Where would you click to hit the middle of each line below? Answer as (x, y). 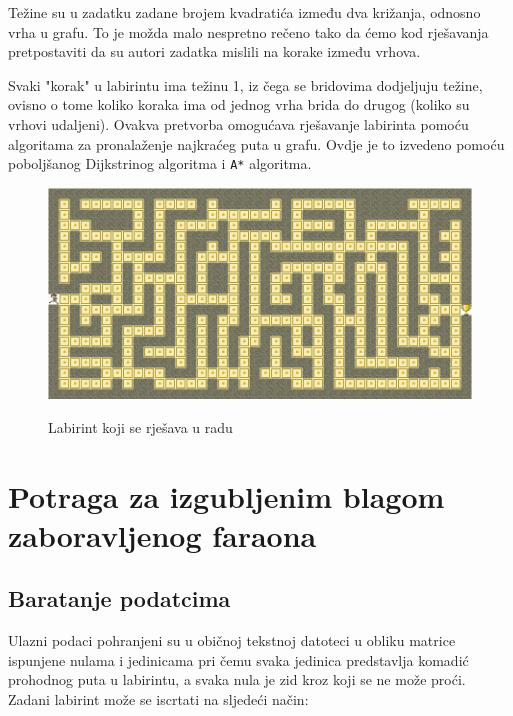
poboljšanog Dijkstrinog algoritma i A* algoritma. (160, 163)
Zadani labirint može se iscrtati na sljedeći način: (158, 699)
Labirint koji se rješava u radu (140, 426)
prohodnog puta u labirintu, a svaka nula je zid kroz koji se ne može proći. (237, 679)
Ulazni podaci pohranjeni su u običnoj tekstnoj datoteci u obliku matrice (232, 640)
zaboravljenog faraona (162, 534)
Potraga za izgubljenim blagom (226, 495)
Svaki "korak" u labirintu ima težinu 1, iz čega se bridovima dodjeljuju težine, (245, 84)
